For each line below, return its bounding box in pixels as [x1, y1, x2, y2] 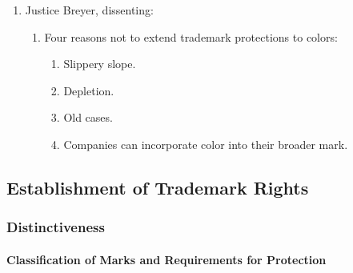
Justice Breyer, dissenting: [25, 2, 154, 18]
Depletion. [63, 82, 114, 98]
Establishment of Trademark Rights [6, 175, 309, 199]
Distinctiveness [6, 217, 105, 237]
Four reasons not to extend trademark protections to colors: [44, 28, 338, 45]
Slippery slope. [63, 55, 136, 72]
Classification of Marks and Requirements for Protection [6, 251, 327, 267]
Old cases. [63, 109, 113, 126]
